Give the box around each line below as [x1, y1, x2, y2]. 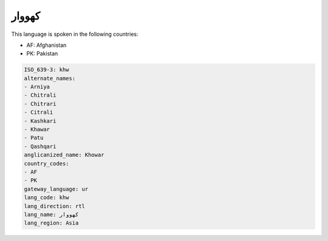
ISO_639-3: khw [24, 66, 69, 73]
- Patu [24, 134, 44, 141]
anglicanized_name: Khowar [24, 152, 104, 158]
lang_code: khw [24, 194, 69, 201]
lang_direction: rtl [24, 203, 85, 209]
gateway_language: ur [24, 186, 89, 192]
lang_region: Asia [24, 220, 79, 226]
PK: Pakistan [26, 50, 58, 57]
